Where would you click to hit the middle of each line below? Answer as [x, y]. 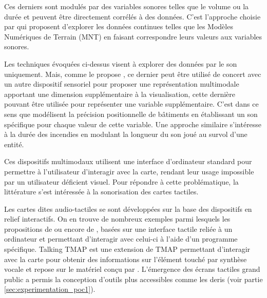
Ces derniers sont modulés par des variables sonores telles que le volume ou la [127, 6]
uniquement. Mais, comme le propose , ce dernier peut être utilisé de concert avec [133, 74]
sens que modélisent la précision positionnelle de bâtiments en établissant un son [131, 114]
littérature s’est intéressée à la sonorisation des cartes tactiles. [101, 192]
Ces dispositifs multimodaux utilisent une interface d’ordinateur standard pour [128, 161]
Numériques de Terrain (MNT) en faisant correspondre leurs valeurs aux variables [133, 36]
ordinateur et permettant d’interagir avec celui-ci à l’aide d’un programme [121, 239]
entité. [14, 144]
